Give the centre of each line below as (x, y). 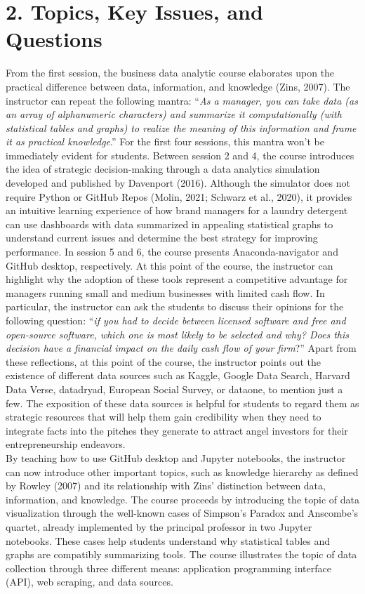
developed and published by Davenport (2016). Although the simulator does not (178, 183)
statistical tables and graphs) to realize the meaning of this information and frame (181, 127)
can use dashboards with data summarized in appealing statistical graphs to (170, 224)
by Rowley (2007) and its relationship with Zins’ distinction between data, (166, 486)
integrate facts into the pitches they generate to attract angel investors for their (177, 430)
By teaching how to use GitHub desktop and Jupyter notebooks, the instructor (176, 457)
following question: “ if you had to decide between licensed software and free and (176, 320)
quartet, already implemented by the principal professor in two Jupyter (159, 526)
